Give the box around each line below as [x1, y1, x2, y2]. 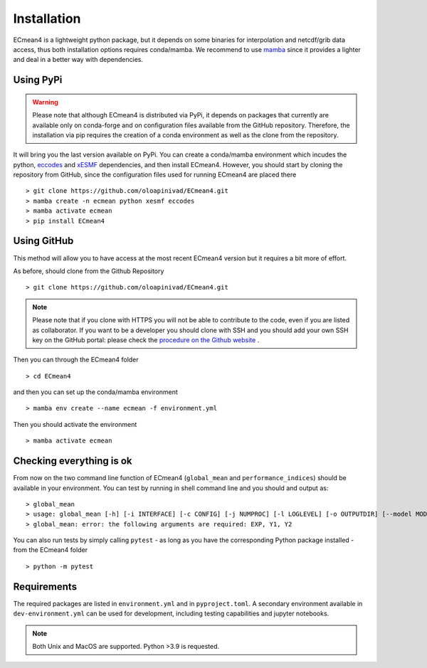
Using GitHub [13, 235, 74, 247]
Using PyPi [13, 74, 63, 86]
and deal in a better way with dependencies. [13, 55, 144, 64]
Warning [32, 97, 58, 106]
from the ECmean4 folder [13, 546, 88, 554]
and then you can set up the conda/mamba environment [13, 388, 178, 396]
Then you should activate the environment [13, 420, 137, 428]
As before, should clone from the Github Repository [13, 267, 164, 275]
